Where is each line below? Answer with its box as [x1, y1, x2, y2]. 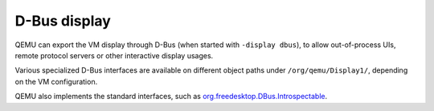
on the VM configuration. [14, 77, 98, 86]
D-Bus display [14, 12, 112, 30]
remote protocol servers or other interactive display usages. [14, 50, 214, 60]
